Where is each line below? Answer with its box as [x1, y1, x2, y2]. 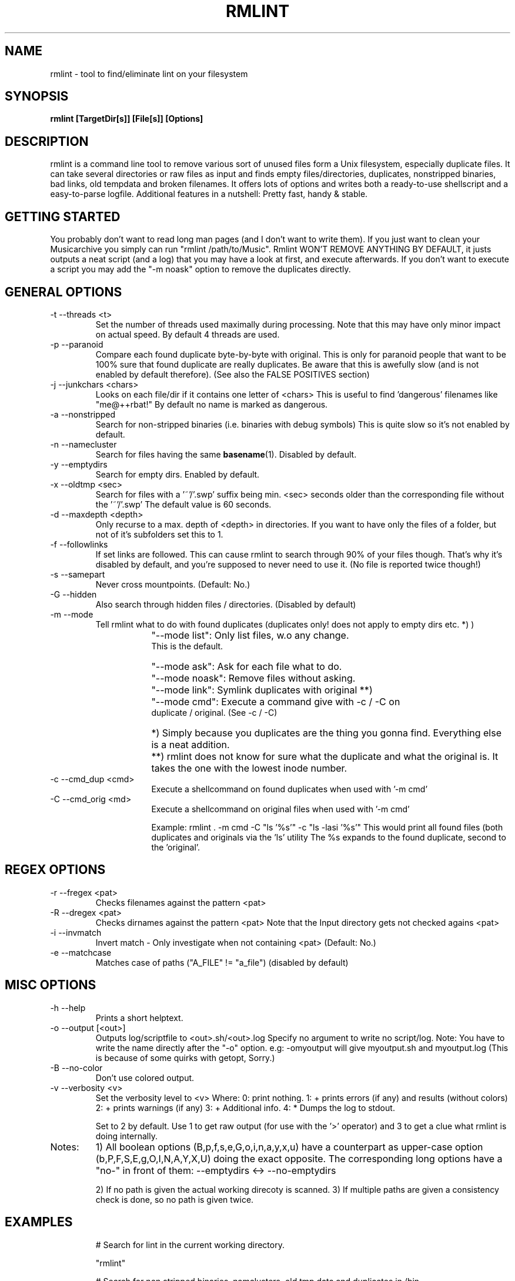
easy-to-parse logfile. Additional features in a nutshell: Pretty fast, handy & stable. [50, 189, 368, 199]
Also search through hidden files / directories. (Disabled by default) [95, 599, 356, 609]
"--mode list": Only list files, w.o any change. [151, 629, 349, 641]
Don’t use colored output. [95, 1072, 195, 1083]
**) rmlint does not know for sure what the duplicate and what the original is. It [151, 750, 499, 762]
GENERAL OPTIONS [5, 284, 122, 299]
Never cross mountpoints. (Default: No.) [95, 579, 250, 589]
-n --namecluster [50, 439, 117, 449]
